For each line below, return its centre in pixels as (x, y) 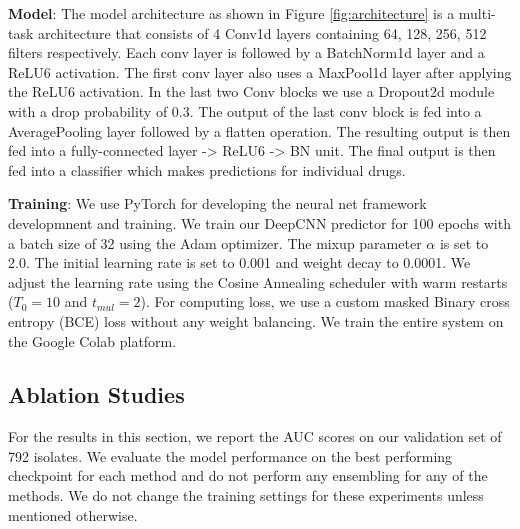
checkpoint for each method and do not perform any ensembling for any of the (248, 475)
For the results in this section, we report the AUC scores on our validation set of (255, 436)
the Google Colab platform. (92, 340)
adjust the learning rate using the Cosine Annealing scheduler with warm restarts (258, 281)
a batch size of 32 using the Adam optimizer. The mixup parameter (215, 242)
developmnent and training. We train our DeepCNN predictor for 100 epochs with (259, 222)
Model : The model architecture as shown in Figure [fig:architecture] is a (231, 13)
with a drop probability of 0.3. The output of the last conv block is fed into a (245, 110)
